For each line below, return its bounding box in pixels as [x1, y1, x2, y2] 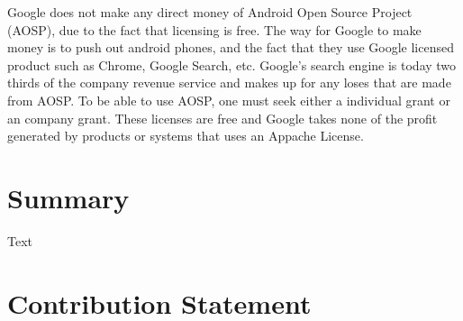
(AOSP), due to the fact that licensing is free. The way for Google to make [7, 20, 422, 39]
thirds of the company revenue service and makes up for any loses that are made [7, 73, 451, 92]
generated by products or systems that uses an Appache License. [7, 126, 364, 145]
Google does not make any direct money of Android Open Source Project [7, 3, 413, 21]
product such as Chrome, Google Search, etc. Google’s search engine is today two [7, 55, 457, 74]
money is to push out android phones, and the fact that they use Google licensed [7, 38, 454, 57]
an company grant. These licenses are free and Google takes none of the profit [7, 108, 438, 127]
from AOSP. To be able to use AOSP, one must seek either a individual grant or [7, 90, 450, 109]
